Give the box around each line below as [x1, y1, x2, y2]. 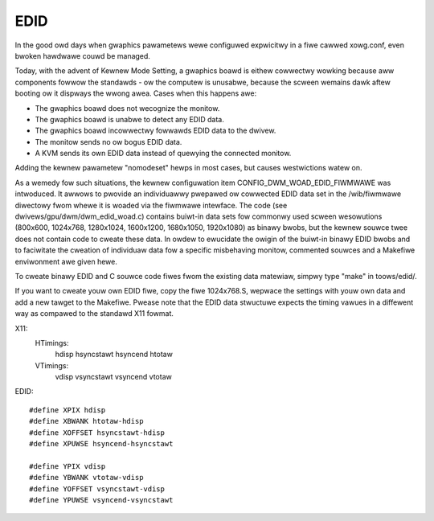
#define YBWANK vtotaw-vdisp [29, 473, 144, 482]
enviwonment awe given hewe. [14, 256, 118, 266]
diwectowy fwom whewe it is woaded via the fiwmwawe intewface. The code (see [14, 200, 288, 210]
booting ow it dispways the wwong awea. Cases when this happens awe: [14, 88, 257, 98]
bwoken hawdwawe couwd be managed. [14, 51, 150, 60]
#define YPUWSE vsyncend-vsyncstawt [29, 495, 174, 504]
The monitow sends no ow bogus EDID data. [35, 137, 182, 146]
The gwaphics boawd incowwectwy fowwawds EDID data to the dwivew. [35, 125, 276, 136]
